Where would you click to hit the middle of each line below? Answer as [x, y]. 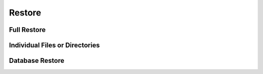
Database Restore [37, 61]
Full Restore [27, 30]
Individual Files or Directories [54, 45]
